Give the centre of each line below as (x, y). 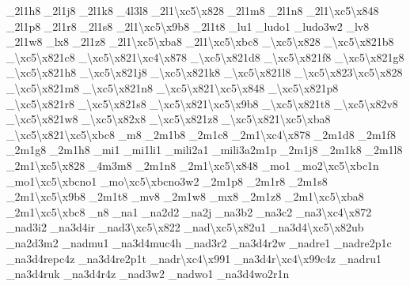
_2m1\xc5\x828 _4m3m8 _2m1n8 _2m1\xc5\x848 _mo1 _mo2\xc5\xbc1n (193, 165)
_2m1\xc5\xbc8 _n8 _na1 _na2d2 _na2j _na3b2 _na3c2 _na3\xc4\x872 (189, 211)
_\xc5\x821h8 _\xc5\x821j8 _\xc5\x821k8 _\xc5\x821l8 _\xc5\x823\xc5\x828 (205, 72)
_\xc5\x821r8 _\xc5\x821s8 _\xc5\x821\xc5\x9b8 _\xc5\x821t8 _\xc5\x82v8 (202, 103)
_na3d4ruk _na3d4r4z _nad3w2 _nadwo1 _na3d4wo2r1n (148, 274)
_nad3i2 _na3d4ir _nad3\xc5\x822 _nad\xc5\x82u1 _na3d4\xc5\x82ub (185, 227)
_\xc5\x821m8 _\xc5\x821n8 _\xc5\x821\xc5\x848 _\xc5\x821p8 (173, 87)
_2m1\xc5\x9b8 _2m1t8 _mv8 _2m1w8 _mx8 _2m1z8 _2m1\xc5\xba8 (185, 196)
